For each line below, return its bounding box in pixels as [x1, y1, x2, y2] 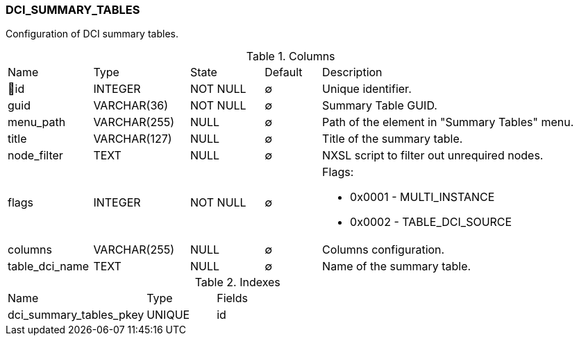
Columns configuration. [322, 243, 445, 257]
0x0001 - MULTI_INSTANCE [350, 190, 495, 204]
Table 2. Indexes [194, 275, 280, 290]
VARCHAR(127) [93, 132, 172, 146]
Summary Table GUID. [322, 98, 437, 113]
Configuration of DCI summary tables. [6, 28, 178, 40]
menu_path [8, 115, 66, 130]
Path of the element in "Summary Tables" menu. [322, 115, 574, 130]
